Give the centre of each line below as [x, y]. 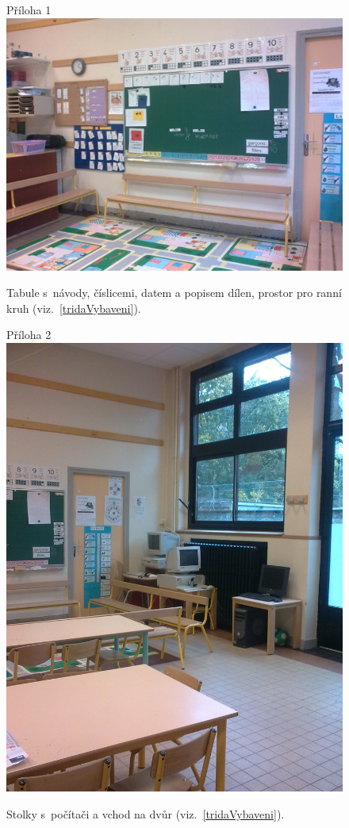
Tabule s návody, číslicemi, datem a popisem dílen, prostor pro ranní [174, 293]
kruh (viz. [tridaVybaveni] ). [74, 308]
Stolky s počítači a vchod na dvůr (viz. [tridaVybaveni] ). [146, 813]
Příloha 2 [29, 335]
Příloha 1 [29, 10]
